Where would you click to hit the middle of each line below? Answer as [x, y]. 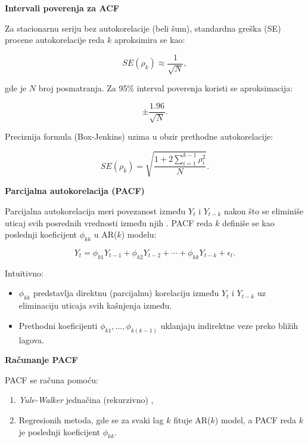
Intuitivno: [24, 273]
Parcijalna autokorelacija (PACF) [75, 191]
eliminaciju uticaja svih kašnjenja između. [95, 305]
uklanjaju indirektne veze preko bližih [229, 325]
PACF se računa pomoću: [52, 379]
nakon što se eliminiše [264, 211]
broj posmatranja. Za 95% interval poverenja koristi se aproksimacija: [166, 88]
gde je [16, 88]
